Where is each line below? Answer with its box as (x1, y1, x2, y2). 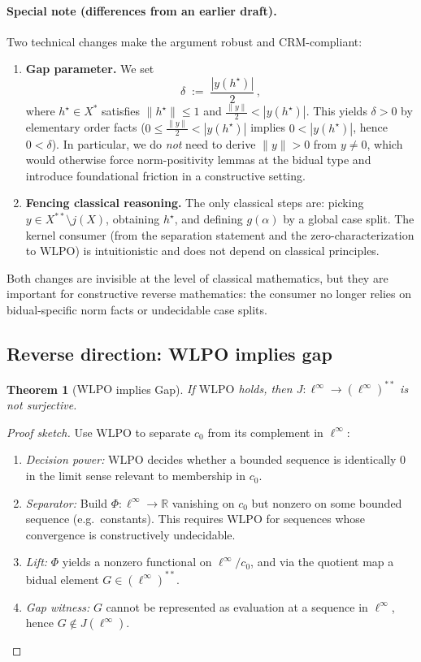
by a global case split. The (283, 210, 414, 227)
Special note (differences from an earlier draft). (7, 2, 277, 19)
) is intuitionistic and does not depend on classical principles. (75, 242, 380, 259)
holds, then (238, 380, 293, 397)
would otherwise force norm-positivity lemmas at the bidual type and (25, 151, 371, 168)
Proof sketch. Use (7, 423, 93, 440)
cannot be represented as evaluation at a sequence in (106, 598, 368, 615)
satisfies (102, 102, 140, 119)
